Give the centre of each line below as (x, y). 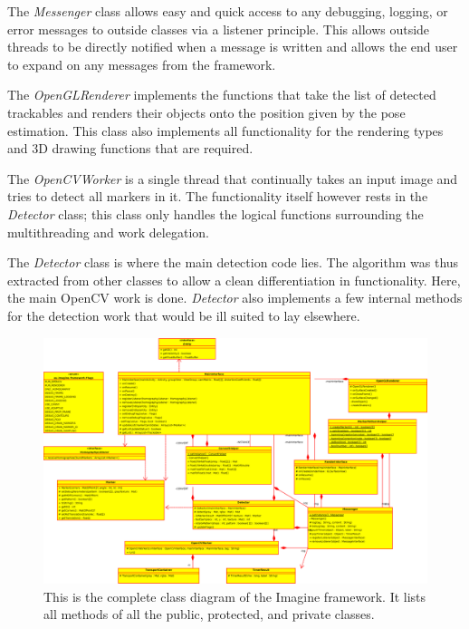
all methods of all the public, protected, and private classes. (209, 614)
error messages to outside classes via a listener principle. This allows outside (219, 29)
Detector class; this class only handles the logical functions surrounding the (215, 213)
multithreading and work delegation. (108, 232)
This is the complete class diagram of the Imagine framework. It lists (235, 596)
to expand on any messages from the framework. (142, 64)
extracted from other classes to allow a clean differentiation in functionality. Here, (234, 280)
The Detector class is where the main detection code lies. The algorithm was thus (233, 262)
